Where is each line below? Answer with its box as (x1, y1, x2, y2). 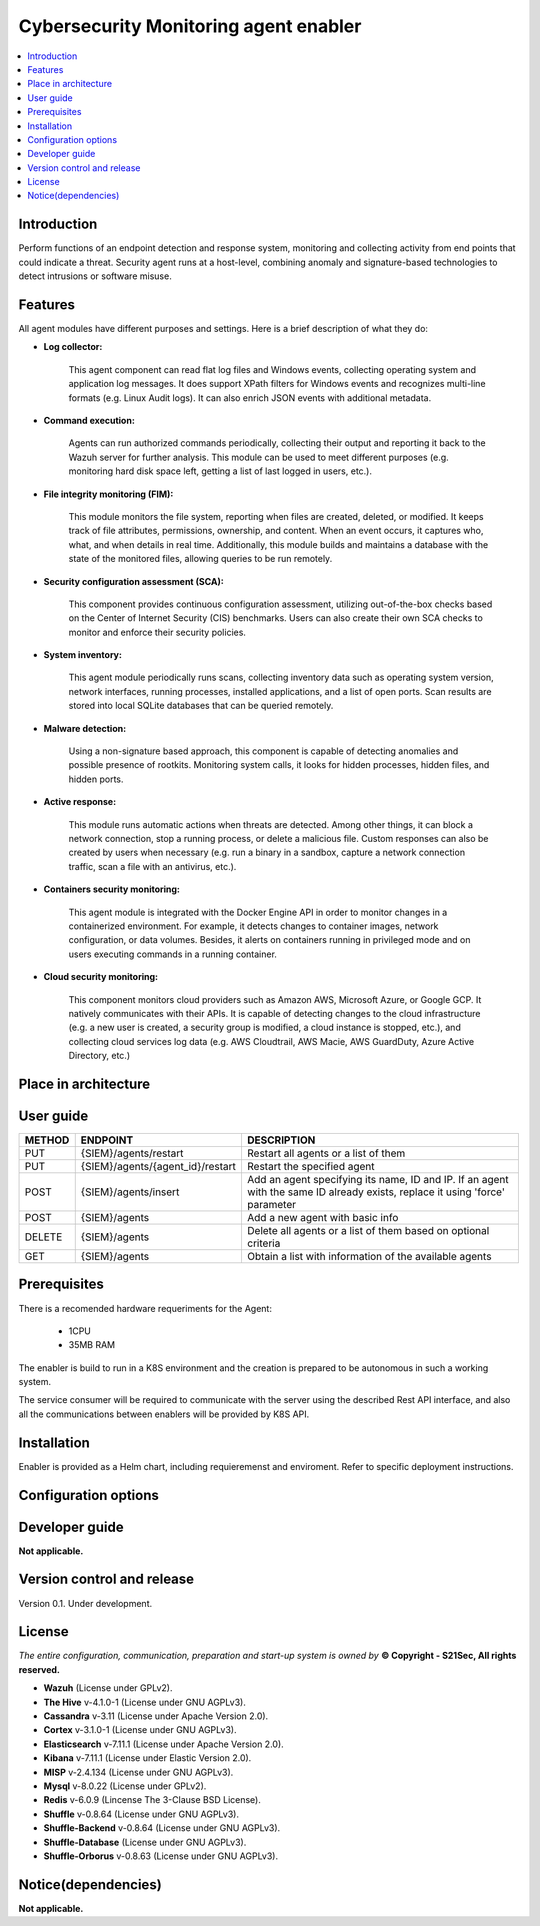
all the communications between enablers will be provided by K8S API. (18, 1408, 310, 1420)
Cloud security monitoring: (43, 971, 159, 983)
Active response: (43, 796, 117, 808)
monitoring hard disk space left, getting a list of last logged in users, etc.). (68, 465, 372, 477)
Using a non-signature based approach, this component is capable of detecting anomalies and (68, 745, 459, 757)
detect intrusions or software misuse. (18, 270, 172, 282)
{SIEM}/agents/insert (80, 1185, 180, 1199)
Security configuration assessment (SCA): (43, 575, 224, 587)
